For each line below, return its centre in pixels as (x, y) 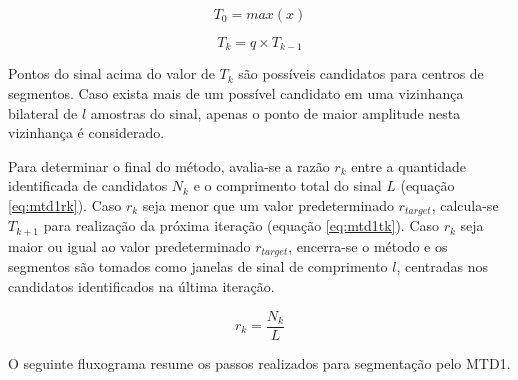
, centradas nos (442, 266)
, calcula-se (465, 205)
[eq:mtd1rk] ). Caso (65, 205)
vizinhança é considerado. (86, 132)
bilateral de (43, 112)
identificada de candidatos (88, 185)
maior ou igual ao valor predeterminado (129, 245)
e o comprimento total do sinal (287, 185)
